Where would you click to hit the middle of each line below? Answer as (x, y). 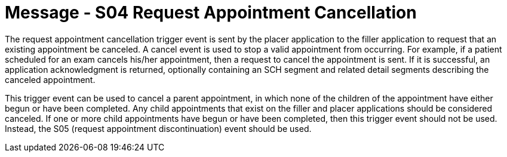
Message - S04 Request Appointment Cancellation (211, 13)
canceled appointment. (50, 79)
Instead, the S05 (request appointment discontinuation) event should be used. (158, 128)
